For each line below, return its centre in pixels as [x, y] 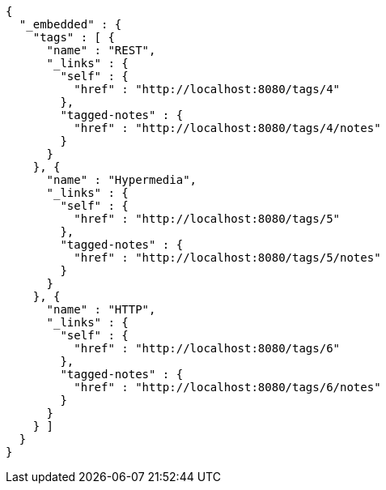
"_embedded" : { [70, 24]
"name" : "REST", [101, 50]
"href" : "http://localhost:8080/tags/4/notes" [227, 128]
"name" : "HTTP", [101, 309]
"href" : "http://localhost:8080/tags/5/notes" [227, 258]
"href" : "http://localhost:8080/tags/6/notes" [227, 387]
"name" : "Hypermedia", [122, 180]
